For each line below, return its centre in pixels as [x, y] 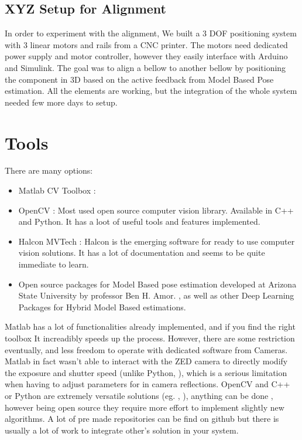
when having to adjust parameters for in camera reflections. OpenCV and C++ [147, 384]
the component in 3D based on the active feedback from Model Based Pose [139, 79]
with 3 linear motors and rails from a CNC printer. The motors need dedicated [146, 44]
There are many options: [49, 170]
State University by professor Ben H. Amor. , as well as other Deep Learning [156, 295]
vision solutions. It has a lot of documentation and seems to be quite [142, 253]
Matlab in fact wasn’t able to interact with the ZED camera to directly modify [146, 361]
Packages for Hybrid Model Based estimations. [102, 307]
